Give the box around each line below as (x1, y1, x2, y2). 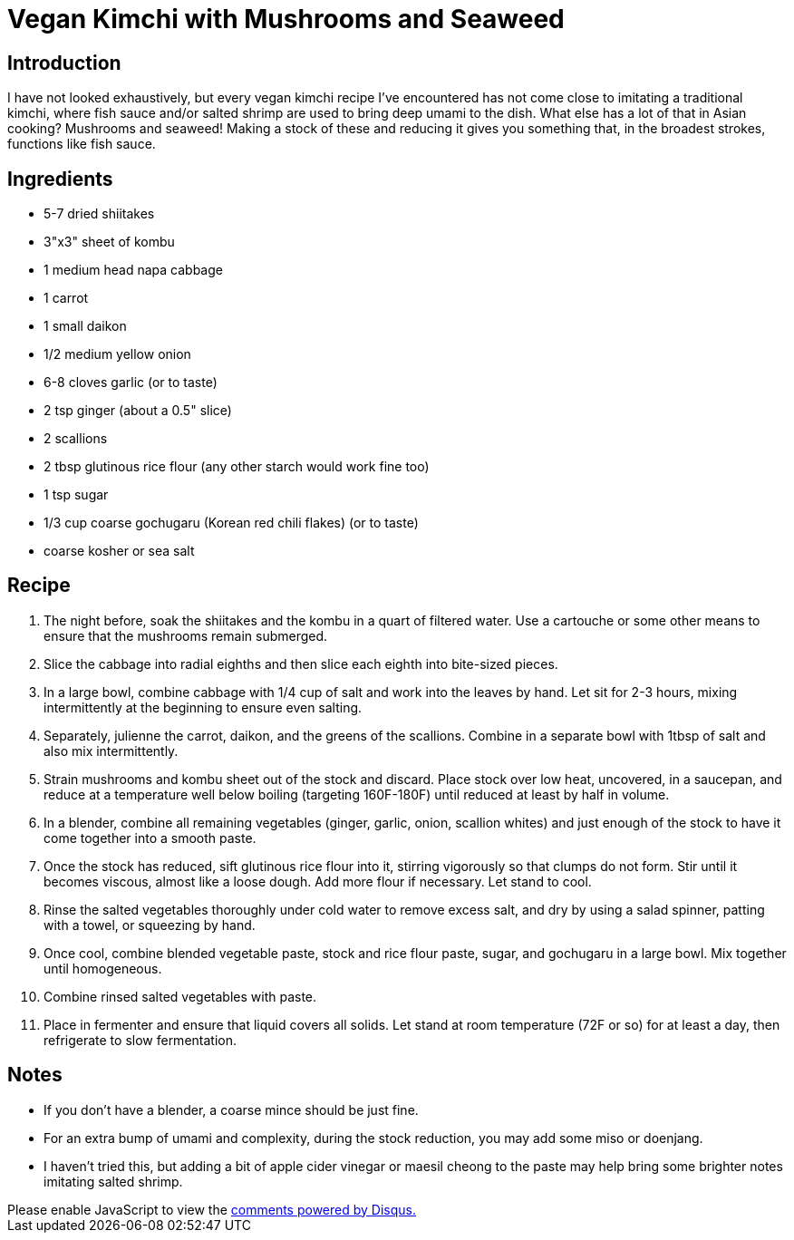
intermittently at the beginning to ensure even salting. (44, 699, 363, 715)
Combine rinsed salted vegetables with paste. (44, 988, 317, 1004)
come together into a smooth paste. (44, 829, 257, 846)
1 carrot (44, 290, 89, 306)
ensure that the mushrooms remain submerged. (44, 627, 328, 644)
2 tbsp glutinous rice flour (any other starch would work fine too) (44, 459, 430, 475)
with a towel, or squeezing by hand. (44, 916, 256, 933)
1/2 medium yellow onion (44, 346, 191, 363)
